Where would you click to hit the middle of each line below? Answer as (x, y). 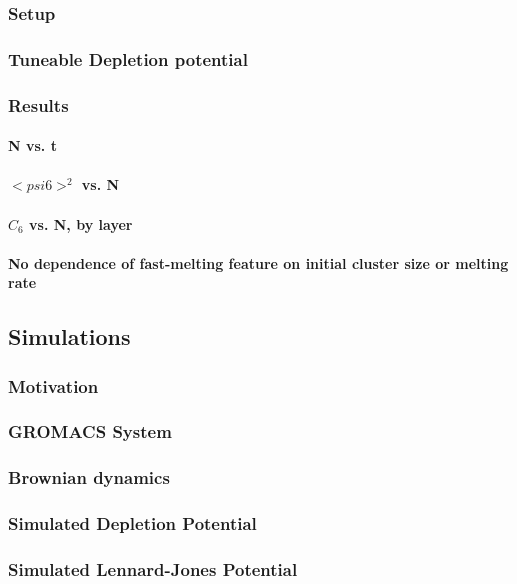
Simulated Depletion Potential (132, 523)
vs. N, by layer (81, 223)
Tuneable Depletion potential (128, 58)
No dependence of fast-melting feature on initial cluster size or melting (258, 262)
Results (38, 104)
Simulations (69, 336)
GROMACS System (90, 431)
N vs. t (32, 145)
